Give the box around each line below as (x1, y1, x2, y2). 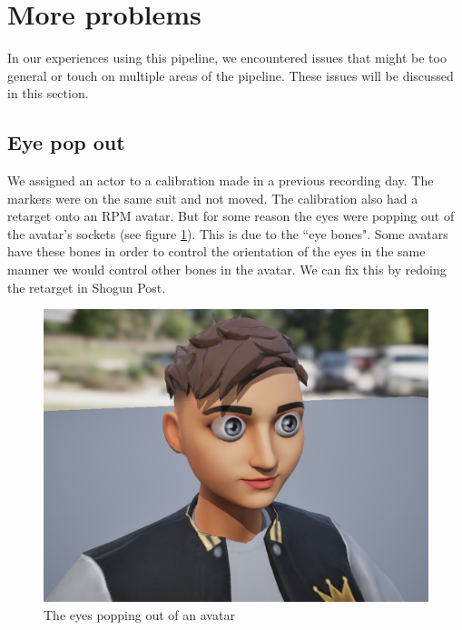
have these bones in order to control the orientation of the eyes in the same (7, 242, 426, 261)
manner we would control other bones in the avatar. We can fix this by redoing (7, 260, 447, 279)
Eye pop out (7, 128, 125, 156)
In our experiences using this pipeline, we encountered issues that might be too (7, 48, 447, 67)
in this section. (7, 84, 89, 103)
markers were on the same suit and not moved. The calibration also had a (7, 188, 418, 207)
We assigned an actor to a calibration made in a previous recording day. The (7, 171, 434, 190)
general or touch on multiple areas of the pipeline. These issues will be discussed (7, 65, 454, 85)
